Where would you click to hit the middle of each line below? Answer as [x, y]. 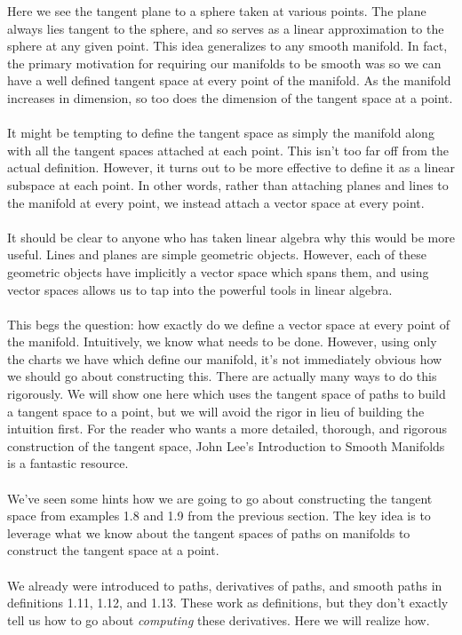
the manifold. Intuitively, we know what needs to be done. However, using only [222, 341]
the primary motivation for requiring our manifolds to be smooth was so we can [224, 63]
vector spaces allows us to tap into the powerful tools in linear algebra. [200, 289]
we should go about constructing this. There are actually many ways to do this [222, 376]
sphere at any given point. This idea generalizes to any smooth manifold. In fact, [227, 46]
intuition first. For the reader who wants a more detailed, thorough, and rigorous [227, 429]
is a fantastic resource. [68, 463]
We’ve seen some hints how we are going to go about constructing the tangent [220, 498]
